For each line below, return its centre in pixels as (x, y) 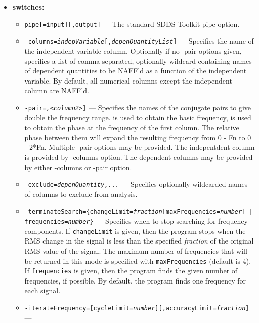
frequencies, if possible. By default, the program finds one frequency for (135, 280)
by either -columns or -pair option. (78, 167)
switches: (28, 7)
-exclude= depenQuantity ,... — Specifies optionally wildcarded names (136, 184)
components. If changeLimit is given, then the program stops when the (135, 231)
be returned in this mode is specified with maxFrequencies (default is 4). (138, 260)
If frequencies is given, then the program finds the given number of (131, 271)
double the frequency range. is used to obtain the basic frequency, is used (138, 117)
